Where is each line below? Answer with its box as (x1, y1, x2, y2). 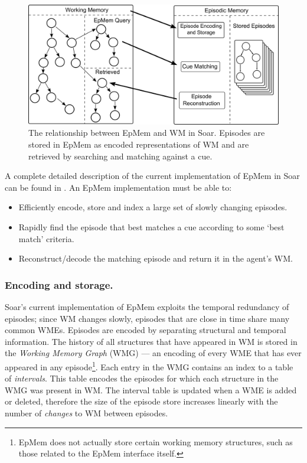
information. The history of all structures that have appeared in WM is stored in (5, 335, 298, 347)
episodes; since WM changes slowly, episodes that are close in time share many (5, 312, 290, 324)
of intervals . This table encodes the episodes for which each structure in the (5, 372, 279, 384)
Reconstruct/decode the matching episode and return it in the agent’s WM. (18, 252, 293, 265)
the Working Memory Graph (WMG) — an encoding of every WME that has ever (5, 347, 302, 359)
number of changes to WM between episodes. (5, 407, 168, 419)
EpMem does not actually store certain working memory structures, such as (18, 435, 293, 448)
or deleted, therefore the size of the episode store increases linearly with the (5, 395, 278, 407)
